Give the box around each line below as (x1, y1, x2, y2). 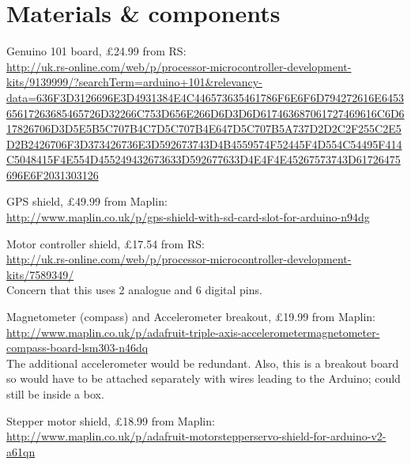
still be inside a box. (6, 386, 104, 402)
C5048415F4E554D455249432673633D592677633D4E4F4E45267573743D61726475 (6, 151, 401, 168)
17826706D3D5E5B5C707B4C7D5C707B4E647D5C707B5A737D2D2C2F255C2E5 (6, 120, 402, 137)
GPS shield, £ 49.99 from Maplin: (6, 193, 168, 210)
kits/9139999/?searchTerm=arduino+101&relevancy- (6, 74, 262, 90)
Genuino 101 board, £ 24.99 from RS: (6, 43, 187, 59)
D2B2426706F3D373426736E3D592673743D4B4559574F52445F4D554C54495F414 (6, 135, 402, 152)
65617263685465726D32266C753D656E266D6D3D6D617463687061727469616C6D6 (6, 104, 405, 121)
